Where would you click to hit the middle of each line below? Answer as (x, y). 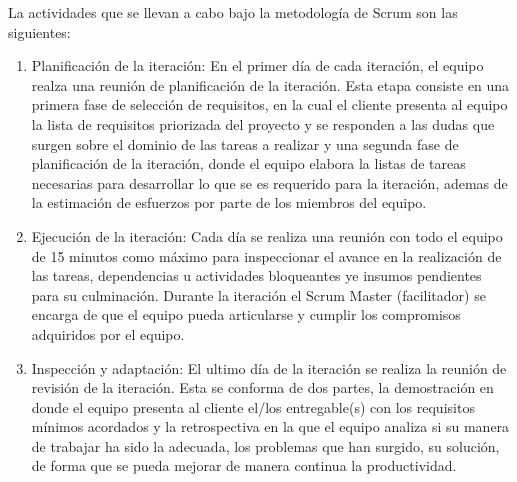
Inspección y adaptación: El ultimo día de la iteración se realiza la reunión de (269, 367)
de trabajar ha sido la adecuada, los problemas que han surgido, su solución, (265, 445)
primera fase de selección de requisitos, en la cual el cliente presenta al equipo (269, 104)
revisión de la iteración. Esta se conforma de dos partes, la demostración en (262, 387)
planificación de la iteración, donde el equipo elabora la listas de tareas (248, 163)
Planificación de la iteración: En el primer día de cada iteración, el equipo (257, 65)
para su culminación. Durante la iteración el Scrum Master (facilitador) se (258, 294)
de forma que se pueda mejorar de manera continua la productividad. (244, 465)
